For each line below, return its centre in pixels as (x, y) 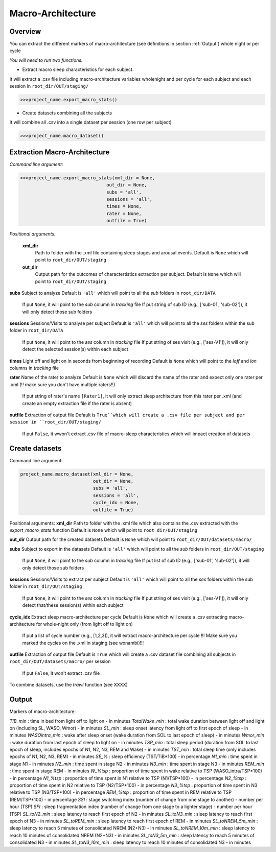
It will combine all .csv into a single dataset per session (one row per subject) (91, 122)
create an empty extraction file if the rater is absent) (77, 403)
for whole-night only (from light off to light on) (84, 624)
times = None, (124, 206)
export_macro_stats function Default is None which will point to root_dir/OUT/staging (103, 530)
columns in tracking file (34, 368)
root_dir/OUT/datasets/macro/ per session (60, 661)
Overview (25, 31)
